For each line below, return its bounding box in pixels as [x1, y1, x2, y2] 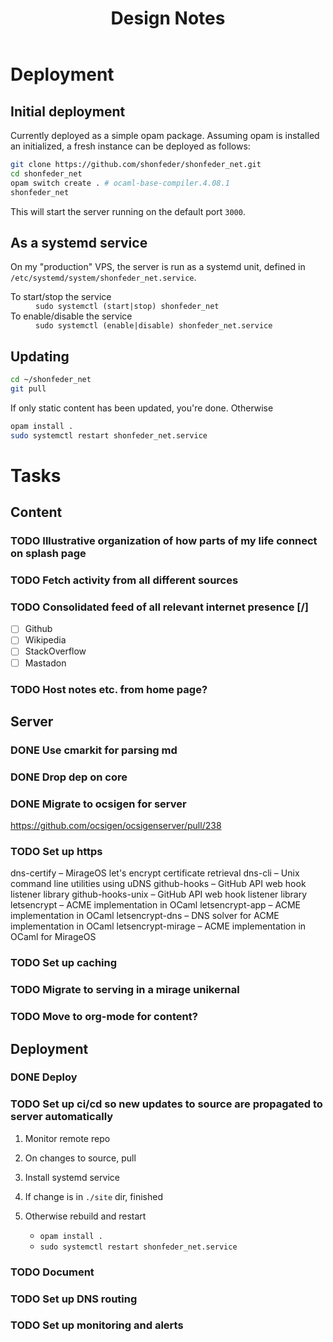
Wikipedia [24, 634, 67, 646]
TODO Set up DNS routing [10, 1292, 138, 1306]
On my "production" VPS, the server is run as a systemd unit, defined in [10, 261, 306, 273]
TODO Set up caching [10, 956, 118, 970]
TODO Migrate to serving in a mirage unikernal [10, 983, 240, 997]
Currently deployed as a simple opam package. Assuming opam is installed [10, 130, 320, 141]
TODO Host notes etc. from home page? [10, 682, 208, 696]
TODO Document [10, 1265, 95, 1279]
